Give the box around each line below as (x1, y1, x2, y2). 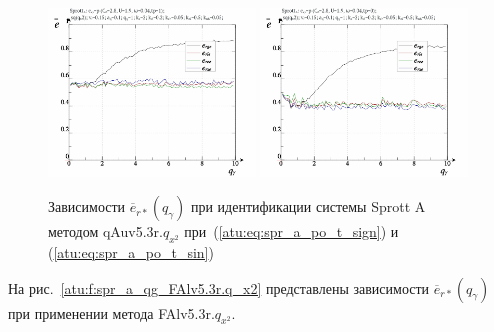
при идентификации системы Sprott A (190, 196, 426, 217)
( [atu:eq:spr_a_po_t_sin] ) (48, 241, 214, 262)
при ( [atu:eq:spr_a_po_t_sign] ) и (184, 221, 399, 242)
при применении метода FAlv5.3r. (8, 302, 215, 323)
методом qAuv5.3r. (48, 221, 163, 242)
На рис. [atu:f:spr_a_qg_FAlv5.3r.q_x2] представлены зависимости (8, 277, 430, 298)
